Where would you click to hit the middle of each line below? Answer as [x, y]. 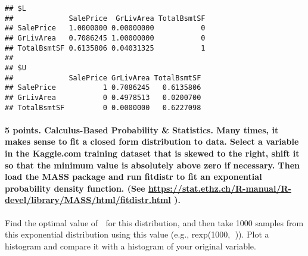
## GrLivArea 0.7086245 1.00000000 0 [105, 38]
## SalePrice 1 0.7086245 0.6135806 [103, 88]
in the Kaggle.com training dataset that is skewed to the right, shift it [152, 153]
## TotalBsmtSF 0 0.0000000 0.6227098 [103, 107]
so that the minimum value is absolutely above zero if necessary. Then [153, 165]
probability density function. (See [75, 188]
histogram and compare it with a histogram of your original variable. [130, 246]
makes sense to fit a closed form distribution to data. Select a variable [152, 141]
